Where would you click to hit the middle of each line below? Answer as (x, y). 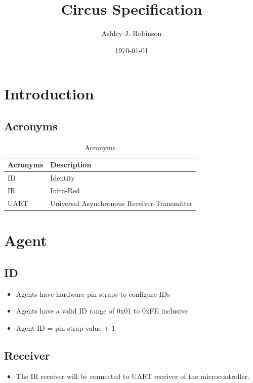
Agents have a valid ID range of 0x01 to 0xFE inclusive (102, 311)
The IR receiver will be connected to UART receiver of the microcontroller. (133, 376)
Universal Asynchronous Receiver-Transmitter (121, 203)
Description (71, 165)
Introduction (49, 94)
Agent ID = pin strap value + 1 (66, 327)
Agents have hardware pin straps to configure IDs (93, 293)
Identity (62, 178)
